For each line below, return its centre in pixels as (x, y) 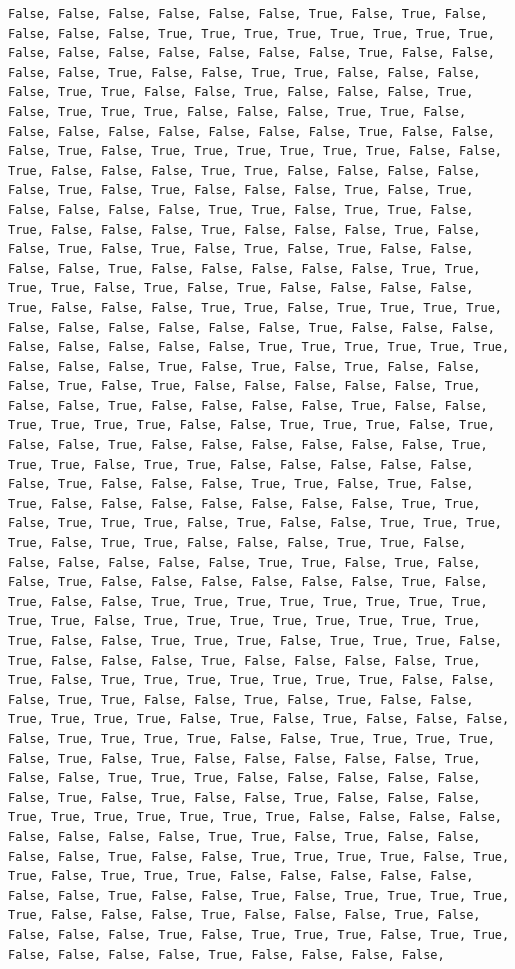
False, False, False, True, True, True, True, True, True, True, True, (251, 33)
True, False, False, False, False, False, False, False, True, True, (244, 503)
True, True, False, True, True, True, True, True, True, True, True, (244, 621)
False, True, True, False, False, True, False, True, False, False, (241, 699)
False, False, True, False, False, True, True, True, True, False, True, (259, 856)
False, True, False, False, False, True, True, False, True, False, (241, 484)
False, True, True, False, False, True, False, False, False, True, (241, 92)
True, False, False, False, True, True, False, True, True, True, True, (255, 307)
